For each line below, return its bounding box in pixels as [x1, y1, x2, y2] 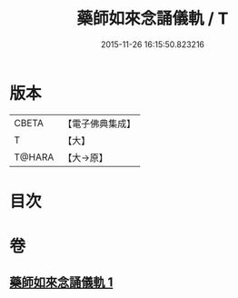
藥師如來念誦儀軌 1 [9, 274, 114, 291]
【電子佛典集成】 [63, 117, 136, 130]
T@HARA [14, 151, 55, 164]
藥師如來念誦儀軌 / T [76, 8, 229, 29]
